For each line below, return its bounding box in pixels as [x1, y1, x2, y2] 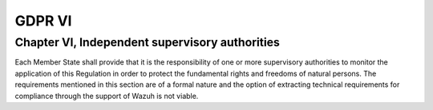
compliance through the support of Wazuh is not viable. [14, 91, 199, 100]
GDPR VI [14, 12, 72, 29]
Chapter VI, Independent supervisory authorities [14, 35, 281, 49]
